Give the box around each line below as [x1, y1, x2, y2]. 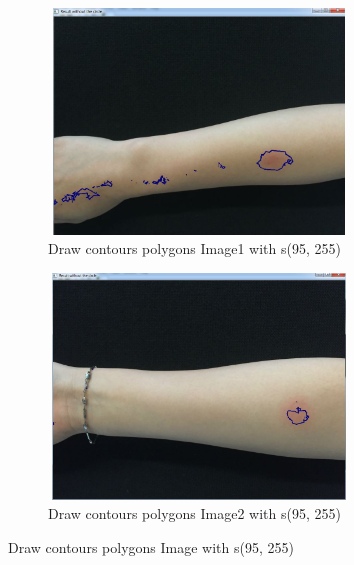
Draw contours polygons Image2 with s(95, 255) [48, 503, 341, 524]
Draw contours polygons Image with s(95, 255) [8, 536, 294, 557]
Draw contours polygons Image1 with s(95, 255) [48, 238, 341, 259]
